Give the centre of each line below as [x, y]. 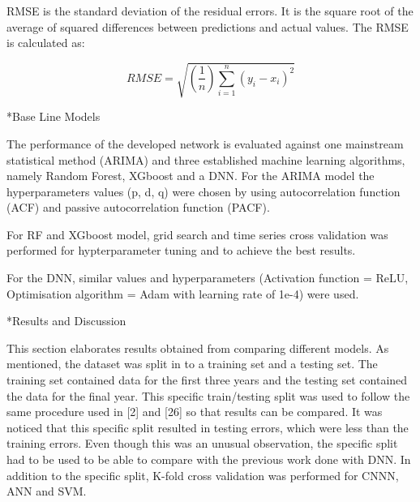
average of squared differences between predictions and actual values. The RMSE [208, 26]
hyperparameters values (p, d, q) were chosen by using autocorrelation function [204, 191]
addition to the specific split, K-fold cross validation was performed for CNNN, [203, 475]
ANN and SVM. [47, 491]
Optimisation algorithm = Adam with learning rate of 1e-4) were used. [183, 293]
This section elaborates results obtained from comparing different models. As [198, 348]
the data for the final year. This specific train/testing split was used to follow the [208, 395]
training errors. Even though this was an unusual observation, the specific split [202, 443]
